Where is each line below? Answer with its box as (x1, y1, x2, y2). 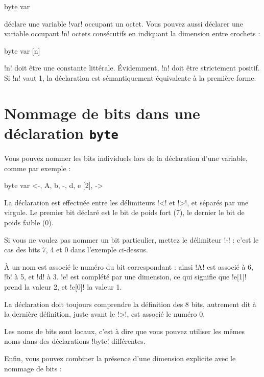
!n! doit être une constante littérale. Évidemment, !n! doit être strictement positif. (4, 62, 260, 73)
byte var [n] (4, 45, 40, 56)
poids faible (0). (4, 217, 54, 227)
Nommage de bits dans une (4, 102, 200, 123)
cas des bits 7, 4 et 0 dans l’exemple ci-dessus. (4, 244, 148, 255)
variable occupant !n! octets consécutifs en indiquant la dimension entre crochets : (4, 28, 260, 39)
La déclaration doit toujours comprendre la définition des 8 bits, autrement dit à (4, 298, 256, 309)
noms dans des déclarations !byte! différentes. (4, 336, 146, 346)
